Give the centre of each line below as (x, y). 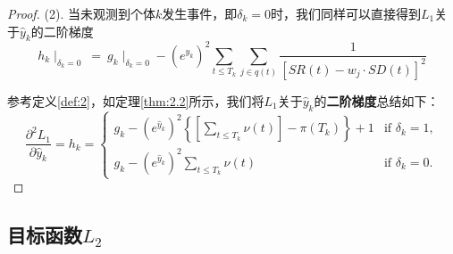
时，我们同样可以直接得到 (346, 13)
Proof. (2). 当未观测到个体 (81, 13)
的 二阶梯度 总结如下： (377, 100)
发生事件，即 (200, 13)
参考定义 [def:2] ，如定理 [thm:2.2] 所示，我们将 (136, 100)
